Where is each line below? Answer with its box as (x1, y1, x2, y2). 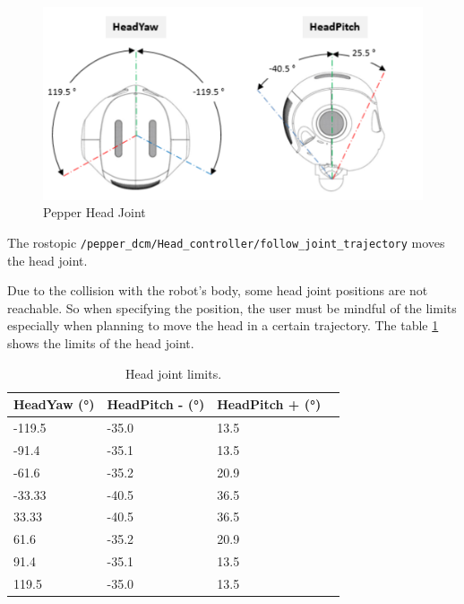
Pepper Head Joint (43, 203, 146, 222)
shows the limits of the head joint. (7, 333, 194, 352)
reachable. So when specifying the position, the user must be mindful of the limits (7, 298, 457, 317)
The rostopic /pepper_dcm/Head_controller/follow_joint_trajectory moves (7, 232, 445, 251)
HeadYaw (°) (13, 395, 95, 414)
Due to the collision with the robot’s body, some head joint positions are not (7, 281, 428, 300)
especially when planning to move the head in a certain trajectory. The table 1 (7, 316, 439, 335)
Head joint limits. (125, 363, 222, 382)
